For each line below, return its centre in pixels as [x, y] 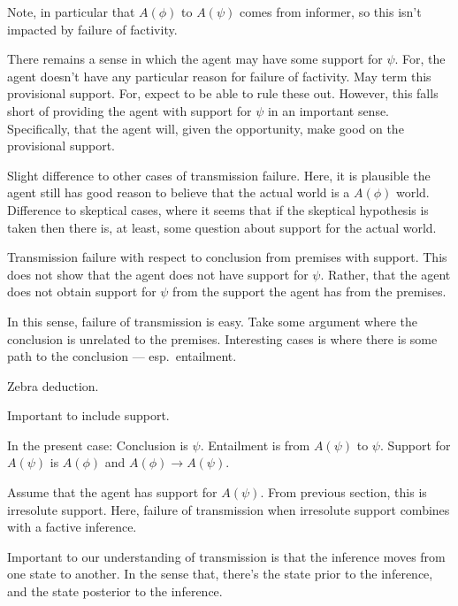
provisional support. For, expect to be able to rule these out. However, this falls [223, 93]
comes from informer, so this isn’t [330, 12]
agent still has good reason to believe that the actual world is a [179, 192]
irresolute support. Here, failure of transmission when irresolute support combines [229, 509]
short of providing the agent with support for [130, 110]
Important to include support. [88, 415]
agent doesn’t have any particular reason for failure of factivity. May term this [219, 76]
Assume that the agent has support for [112, 492]
